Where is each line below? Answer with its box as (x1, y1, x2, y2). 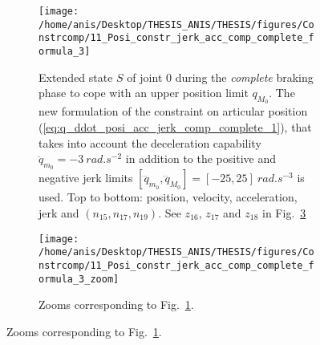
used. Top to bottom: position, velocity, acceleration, (38, 189, 298, 205)
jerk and (38, 205, 79, 221)
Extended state (38, 68, 113, 85)
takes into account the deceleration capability (38, 134, 261, 151)
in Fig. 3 (262, 205, 306, 221)
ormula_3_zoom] (38, 273, 119, 285)
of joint (127, 68, 163, 85)
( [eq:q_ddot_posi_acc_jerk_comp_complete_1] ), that (38, 119, 312, 136)
